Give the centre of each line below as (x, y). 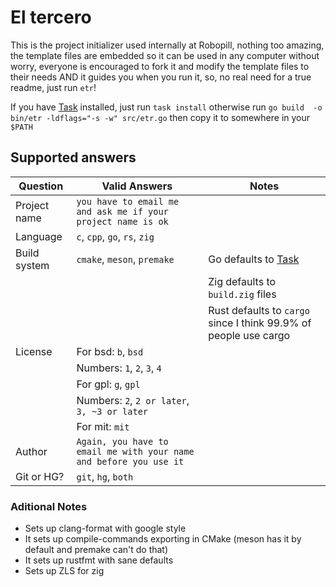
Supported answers (73, 157)
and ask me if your (122, 211)
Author (31, 451)
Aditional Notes (49, 506)
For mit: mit (103, 426)
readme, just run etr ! (53, 87)
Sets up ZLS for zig (64, 571)
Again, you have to (122, 441)
